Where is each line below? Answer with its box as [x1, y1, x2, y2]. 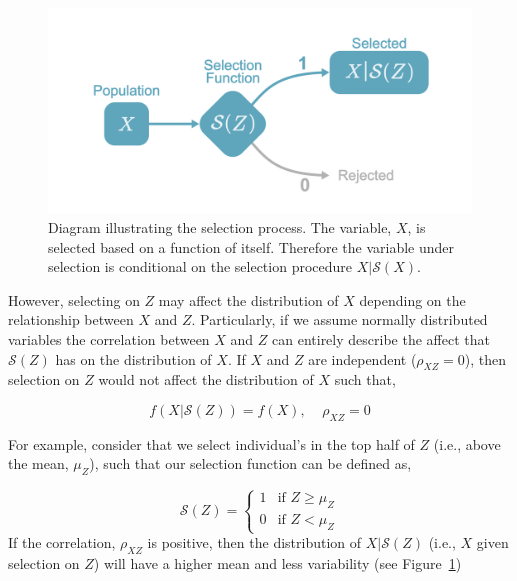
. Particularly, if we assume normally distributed [191, 309, 488, 330]
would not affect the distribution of [98, 369, 314, 390]
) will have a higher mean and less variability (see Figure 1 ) [93, 553, 462, 574]
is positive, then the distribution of [147, 532, 362, 553]
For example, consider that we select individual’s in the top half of [8, 433, 415, 454]
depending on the [359, 289, 466, 310]
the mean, [8, 453, 69, 474]
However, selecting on [8, 289, 140, 310]
